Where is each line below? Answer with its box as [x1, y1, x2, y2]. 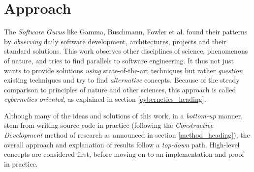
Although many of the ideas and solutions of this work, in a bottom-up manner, [4, 110, 243, 120]
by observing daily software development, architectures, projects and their [4, 36, 226, 46]
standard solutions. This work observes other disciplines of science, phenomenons [4, 46, 248, 56]
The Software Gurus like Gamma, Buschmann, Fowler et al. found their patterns [4, 27, 248, 37]
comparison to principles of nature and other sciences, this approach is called [4, 84, 236, 94]
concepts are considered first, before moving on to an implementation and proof [4, 149, 244, 159]
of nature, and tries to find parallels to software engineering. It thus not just [4, 55, 234, 65]
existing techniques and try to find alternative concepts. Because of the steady [4, 75, 240, 85]
